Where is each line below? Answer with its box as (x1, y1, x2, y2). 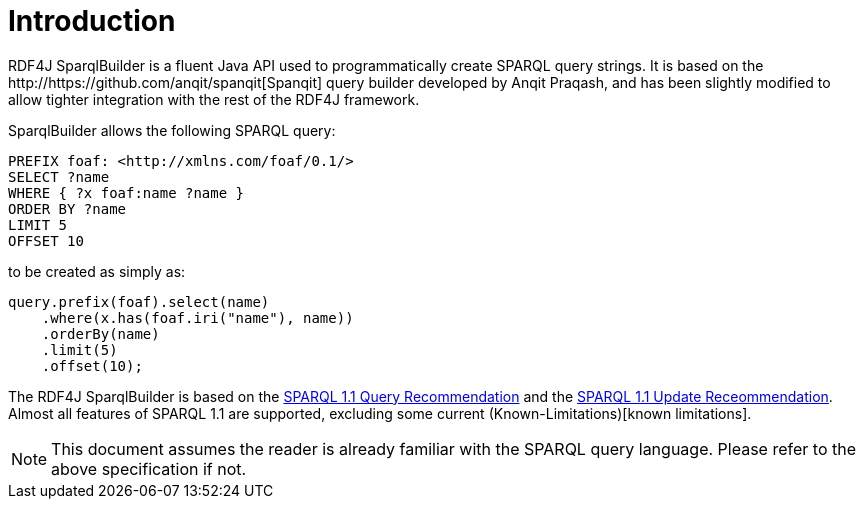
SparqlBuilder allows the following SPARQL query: (8, 121, 336, 139)
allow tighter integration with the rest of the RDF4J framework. (8, 90, 420, 108)
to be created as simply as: (8, 262, 186, 280)
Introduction (8, 4, 176, 38)
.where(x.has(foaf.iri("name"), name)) (41, 309, 354, 326)
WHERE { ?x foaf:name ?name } (8, 184, 245, 201)
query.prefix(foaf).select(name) (8, 293, 270, 310)
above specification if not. (51, 458, 247, 479)
